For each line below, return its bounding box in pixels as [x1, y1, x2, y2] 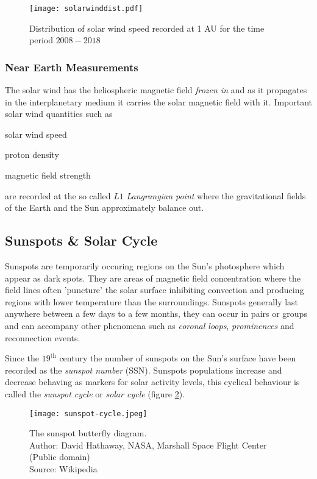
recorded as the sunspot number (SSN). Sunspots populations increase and [5, 363, 282, 376]
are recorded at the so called [5, 189, 111, 202]
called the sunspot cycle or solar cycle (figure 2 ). [5, 387, 185, 400]
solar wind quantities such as [5, 107, 113, 120]
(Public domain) [29, 450, 90, 463]
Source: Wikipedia [29, 462, 98, 475]
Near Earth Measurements [5, 59, 138, 74]
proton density [5, 148, 59, 161]
